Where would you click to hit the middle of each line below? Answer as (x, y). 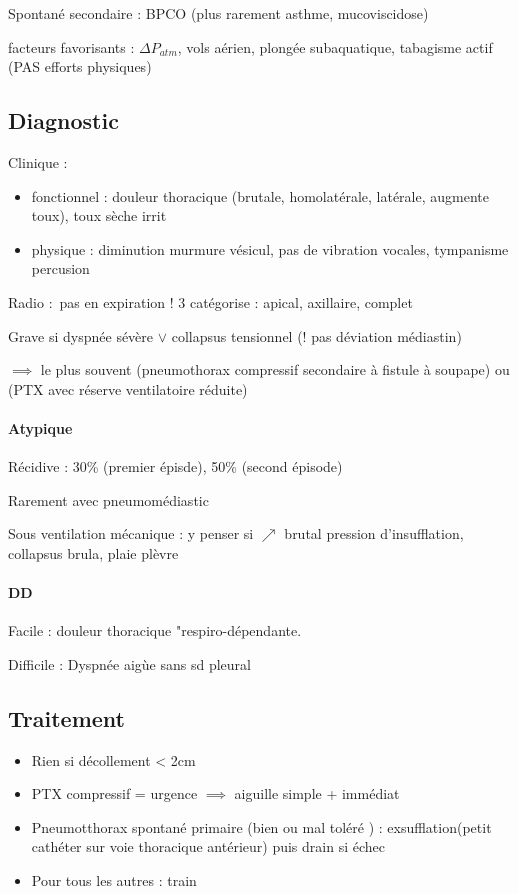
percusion (60, 268)
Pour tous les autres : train (114, 880)
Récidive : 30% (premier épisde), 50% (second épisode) (175, 466)
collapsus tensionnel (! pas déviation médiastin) (316, 335)
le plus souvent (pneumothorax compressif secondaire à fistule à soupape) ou (275, 369)
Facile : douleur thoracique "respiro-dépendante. (155, 630)
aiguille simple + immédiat (317, 793)
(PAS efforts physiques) (80, 66)
